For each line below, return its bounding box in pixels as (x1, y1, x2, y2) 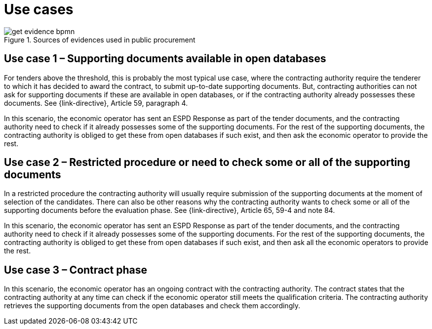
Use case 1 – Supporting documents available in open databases (4, 52, 326, 65)
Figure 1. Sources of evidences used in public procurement (4, 35, 196, 44)
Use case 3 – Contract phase (4, 263, 148, 276)
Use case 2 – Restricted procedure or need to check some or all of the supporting (4, 156, 410, 169)
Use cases (4, 1, 74, 18)
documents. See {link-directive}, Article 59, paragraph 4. (4, 98, 188, 107)
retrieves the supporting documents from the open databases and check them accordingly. (4, 301, 300, 310)
